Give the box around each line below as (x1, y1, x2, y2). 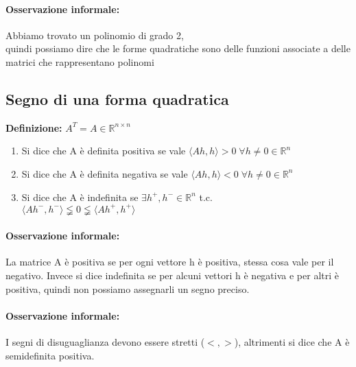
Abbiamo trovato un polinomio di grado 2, (5, 27, 184, 42)
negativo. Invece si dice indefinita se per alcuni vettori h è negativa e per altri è (5, 268, 339, 283)
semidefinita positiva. (5, 348, 95, 362)
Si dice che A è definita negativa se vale (21, 166, 188, 180)
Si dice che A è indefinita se (21, 189, 139, 204)
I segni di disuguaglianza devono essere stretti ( (5, 335, 205, 349)
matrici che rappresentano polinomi (5, 54, 154, 69)
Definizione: (5, 120, 62, 134)
